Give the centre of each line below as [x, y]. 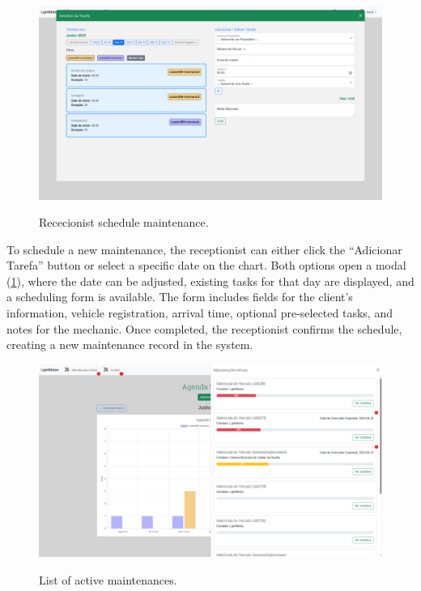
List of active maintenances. [108, 579]
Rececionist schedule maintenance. [124, 222]
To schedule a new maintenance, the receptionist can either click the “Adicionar [204, 249]
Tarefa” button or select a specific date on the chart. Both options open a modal [206, 265]
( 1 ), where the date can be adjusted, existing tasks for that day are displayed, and [210, 281]
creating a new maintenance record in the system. [130, 344]
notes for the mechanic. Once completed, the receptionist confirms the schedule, [204, 328]
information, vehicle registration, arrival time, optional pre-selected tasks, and [200, 313]
